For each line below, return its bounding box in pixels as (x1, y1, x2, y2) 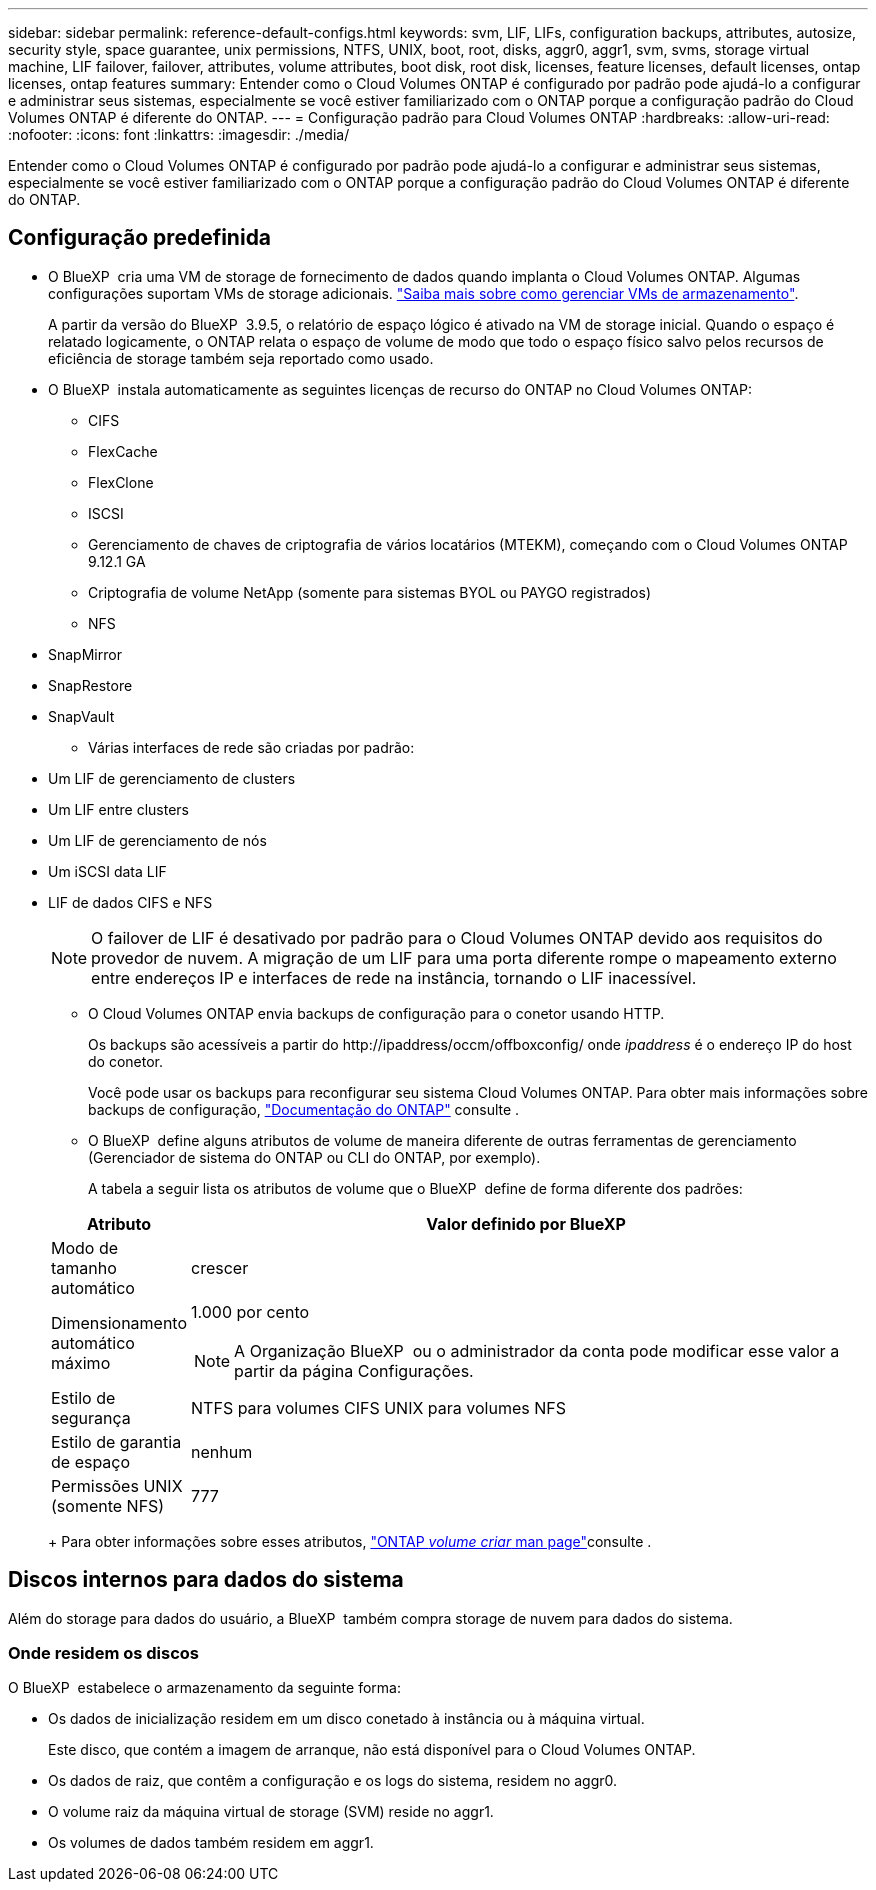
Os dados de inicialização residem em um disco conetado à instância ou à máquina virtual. (48, 1710, 645, 1728)
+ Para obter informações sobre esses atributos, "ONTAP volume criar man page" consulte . (48, 1532, 652, 1550)
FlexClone (88, 473, 154, 491)
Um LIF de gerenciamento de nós (48, 831, 267, 849)
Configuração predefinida (8, 225, 272, 251)
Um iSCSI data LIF (48, 862, 167, 880)
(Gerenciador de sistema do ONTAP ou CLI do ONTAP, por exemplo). (88, 1148, 541, 1166)
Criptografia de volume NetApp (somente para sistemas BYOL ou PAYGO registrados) (88, 583, 652, 601)
